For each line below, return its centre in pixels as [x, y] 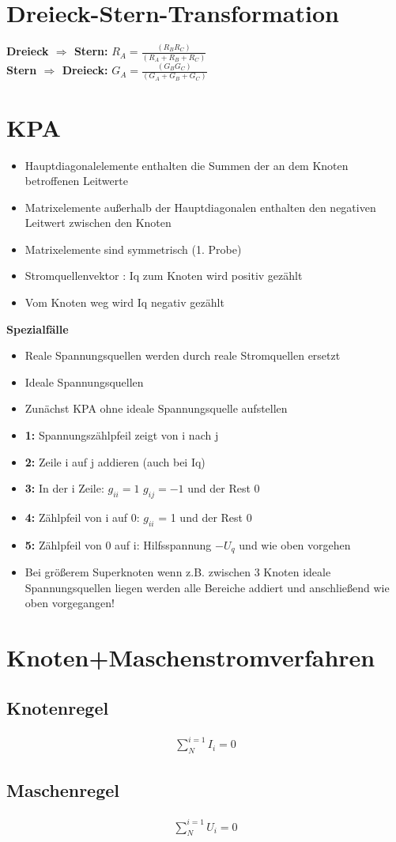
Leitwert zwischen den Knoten [98, 223]
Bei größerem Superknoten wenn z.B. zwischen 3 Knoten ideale [178, 572]
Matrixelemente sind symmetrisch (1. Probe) [133, 249]
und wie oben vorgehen [295, 544]
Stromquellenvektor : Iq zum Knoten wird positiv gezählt [164, 276]
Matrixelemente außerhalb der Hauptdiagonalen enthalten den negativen [200, 207]
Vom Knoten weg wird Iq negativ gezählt [124, 302]
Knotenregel [58, 707]
